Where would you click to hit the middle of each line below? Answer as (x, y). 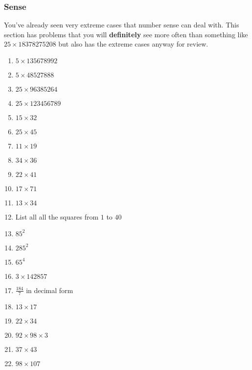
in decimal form (50, 290)
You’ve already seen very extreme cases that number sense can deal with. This (122, 25)
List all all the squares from (57, 217)
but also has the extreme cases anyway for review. (133, 44)
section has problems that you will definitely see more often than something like (126, 34)
